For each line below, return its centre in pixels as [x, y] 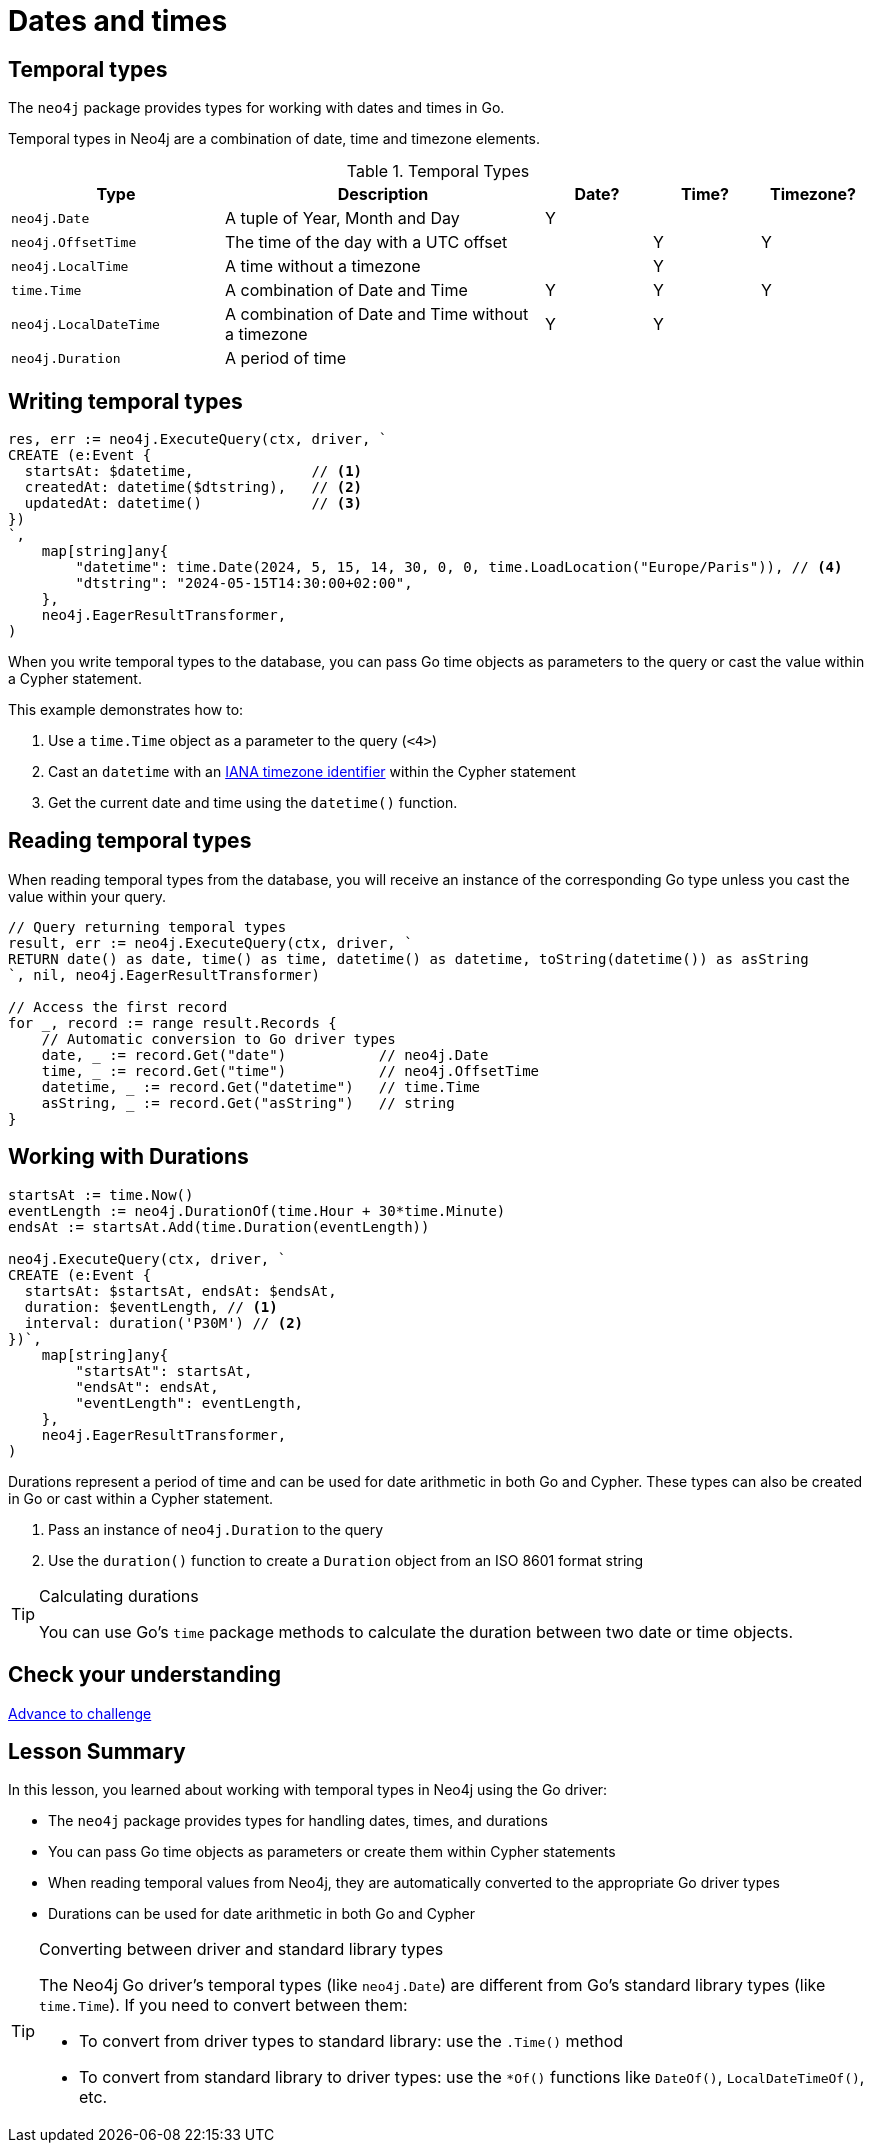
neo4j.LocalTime [70, 266]
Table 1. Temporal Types [438, 171]
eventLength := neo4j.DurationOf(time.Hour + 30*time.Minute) [257, 1210]
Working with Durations [128, 1157]
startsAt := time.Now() [101, 1194]
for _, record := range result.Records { [172, 1022]
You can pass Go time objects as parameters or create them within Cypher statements [332, 1852]
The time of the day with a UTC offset [366, 242]
